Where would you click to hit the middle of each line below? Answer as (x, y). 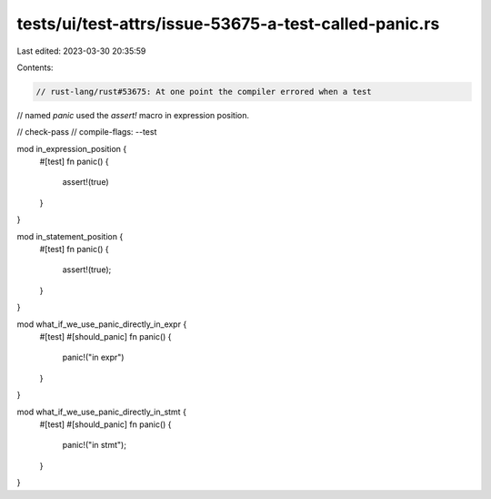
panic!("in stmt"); (95, 445)
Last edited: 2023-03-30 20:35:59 (81, 51)
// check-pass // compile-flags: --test (87, 132)
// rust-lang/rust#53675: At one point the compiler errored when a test (204, 92)
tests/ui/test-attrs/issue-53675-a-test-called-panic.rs (228, 24)
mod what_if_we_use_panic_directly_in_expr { (102, 324)
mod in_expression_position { (72, 148)
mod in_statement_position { (70, 236)
